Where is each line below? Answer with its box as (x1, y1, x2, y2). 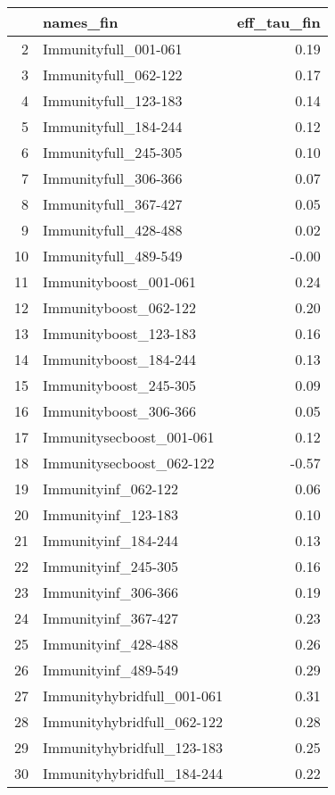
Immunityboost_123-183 (43, 323, 197, 344)
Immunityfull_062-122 (43, 64, 183, 85)
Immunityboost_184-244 (43, 349, 197, 369)
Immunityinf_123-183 (43, 504, 179, 525)
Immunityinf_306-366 (43, 582, 179, 602)
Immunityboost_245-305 (43, 375, 197, 395)
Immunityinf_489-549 (43, 659, 179, 680)
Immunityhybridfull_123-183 (43, 737, 223, 758)
